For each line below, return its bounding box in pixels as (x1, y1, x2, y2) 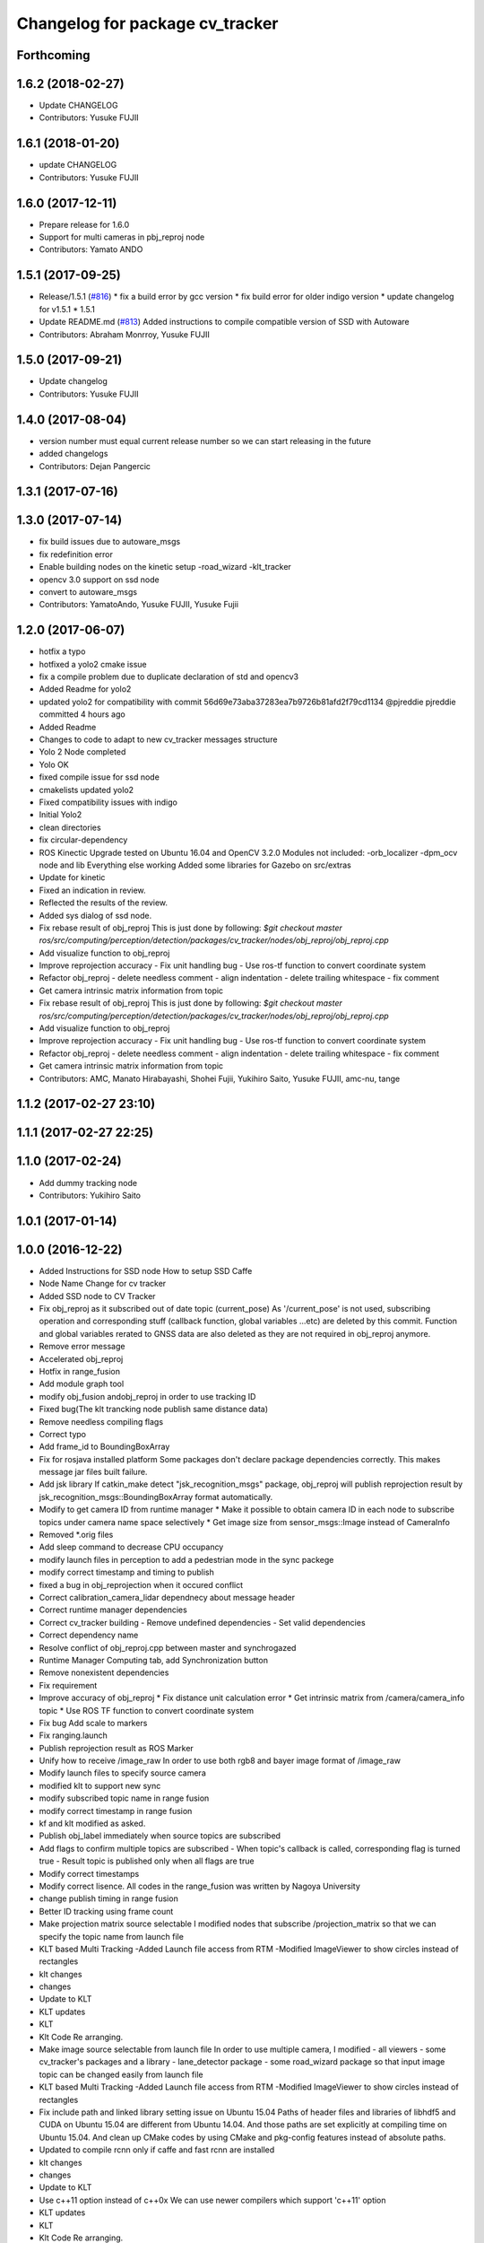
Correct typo (39, 1428, 87, 1439)
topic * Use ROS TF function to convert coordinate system (39, 1705, 255, 1715)
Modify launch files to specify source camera (39, 1767, 206, 1778)
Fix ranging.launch (39, 1730, 108, 1741)
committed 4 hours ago (39, 709, 125, 720)
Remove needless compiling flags (39, 1416, 164, 1427)
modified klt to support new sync (39, 1780, 161, 1791)
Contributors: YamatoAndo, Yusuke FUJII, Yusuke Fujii (39, 599, 239, 610)
